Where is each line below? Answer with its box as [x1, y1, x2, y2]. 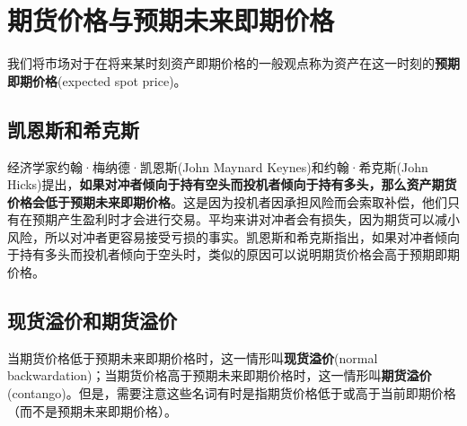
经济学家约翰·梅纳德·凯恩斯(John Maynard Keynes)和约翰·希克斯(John [7, 157, 428, 176]
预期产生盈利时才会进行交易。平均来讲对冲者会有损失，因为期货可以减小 [31, 210, 460, 229]
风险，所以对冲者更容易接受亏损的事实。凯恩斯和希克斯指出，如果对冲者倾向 [7, 227, 460, 246]
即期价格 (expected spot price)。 [7, 71, 187, 90]
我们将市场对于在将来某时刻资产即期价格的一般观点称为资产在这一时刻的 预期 [7, 54, 460, 73]
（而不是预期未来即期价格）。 [7, 401, 177, 420]
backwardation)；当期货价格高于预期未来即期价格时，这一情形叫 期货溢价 [7, 366, 432, 385]
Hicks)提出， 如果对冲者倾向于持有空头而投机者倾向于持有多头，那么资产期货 [7, 175, 457, 194]
